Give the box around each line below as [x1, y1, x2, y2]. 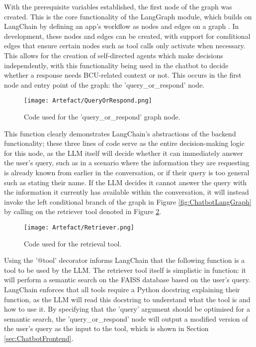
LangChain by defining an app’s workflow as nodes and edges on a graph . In [4, 21, 239, 31]
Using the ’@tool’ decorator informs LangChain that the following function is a [4, 255, 245, 265]
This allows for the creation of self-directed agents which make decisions [4, 50, 223, 60]
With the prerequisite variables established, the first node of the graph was [4, 1, 232, 11]
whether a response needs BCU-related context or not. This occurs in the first [4, 70, 242, 80]
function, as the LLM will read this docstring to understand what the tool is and [4, 294, 251, 304]
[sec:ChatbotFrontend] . [4, 333, 74, 343]
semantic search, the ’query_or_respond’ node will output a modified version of [4, 313, 248, 324]
